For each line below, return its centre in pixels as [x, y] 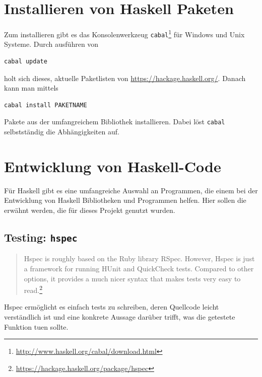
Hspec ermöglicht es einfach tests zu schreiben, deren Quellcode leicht [112, 307]
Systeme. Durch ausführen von [51, 44]
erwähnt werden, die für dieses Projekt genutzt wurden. [90, 210]
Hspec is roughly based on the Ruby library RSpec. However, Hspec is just [139, 258]
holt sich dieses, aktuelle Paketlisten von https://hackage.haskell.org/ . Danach [125, 78]
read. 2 [33, 289]
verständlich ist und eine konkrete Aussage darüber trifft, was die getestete [120, 316]
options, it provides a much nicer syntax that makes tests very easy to [132, 278]
